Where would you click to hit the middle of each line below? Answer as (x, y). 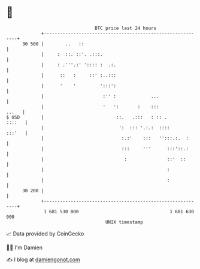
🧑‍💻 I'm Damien (25, 247)
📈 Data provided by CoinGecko (45, 234)
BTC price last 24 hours (126, 28)
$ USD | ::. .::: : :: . (87, 117)
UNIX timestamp (124, 222)
